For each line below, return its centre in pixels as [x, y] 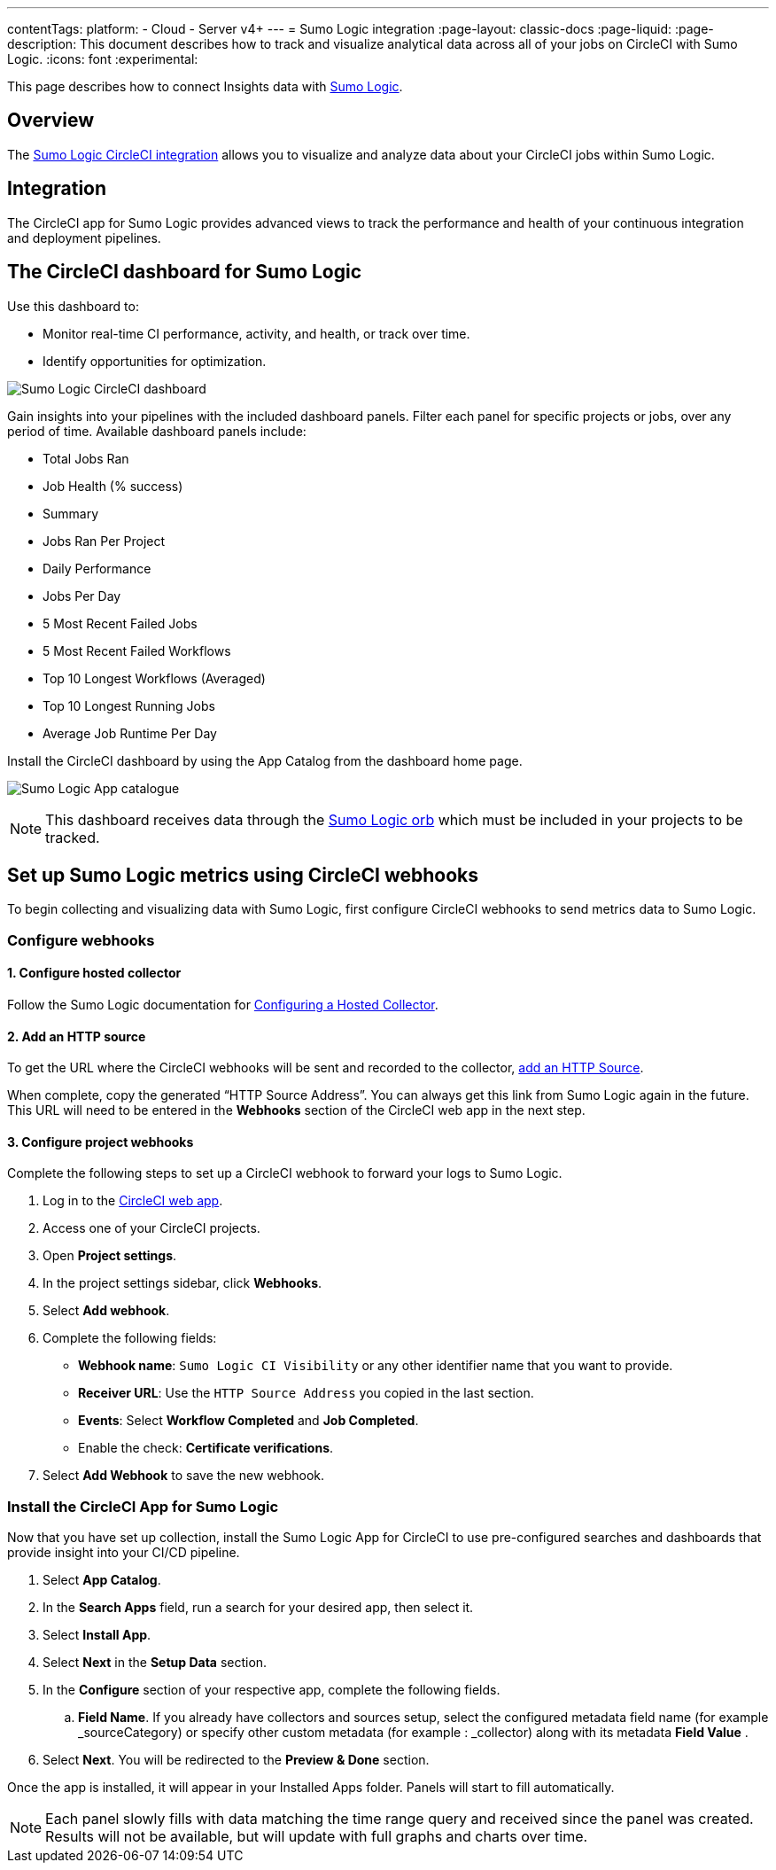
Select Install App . [97, 1635]
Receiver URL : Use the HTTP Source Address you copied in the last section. [306, 1393]
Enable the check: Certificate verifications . [206, 1448]
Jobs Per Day [82, 596]
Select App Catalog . [102, 1580]
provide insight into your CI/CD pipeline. [124, 1553]
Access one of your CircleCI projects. [151, 1228]
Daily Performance [97, 568]
